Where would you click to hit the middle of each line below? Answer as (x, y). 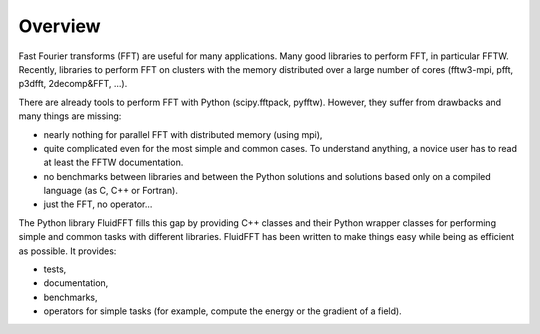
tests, (55, 269)
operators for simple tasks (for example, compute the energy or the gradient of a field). (222, 311)
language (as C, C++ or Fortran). (111, 191)
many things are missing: (70, 116)
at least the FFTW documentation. (113, 162)
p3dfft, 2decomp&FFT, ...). (73, 84)
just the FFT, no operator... (98, 204)
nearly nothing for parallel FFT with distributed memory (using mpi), (183, 134)
